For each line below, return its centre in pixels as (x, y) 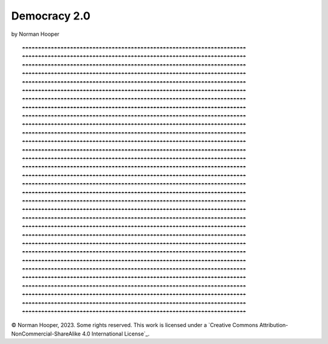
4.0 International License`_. (116, 334)
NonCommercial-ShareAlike (46, 334)
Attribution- (274, 325)
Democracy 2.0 (51, 16)
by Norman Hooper (36, 34)
